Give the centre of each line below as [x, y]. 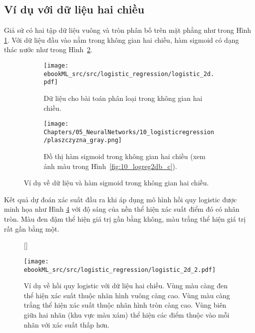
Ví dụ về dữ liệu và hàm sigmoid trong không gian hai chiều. [116, 183]
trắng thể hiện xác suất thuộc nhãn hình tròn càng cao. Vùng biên [125, 305]
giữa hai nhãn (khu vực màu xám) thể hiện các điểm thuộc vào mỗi [127, 314]
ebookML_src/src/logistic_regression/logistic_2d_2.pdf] [120, 270]
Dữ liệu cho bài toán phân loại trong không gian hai [123, 98]
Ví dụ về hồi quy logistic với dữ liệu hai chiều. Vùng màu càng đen [126, 286]
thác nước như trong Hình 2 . [48, 49]
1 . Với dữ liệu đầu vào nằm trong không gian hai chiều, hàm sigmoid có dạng [122, 40]
